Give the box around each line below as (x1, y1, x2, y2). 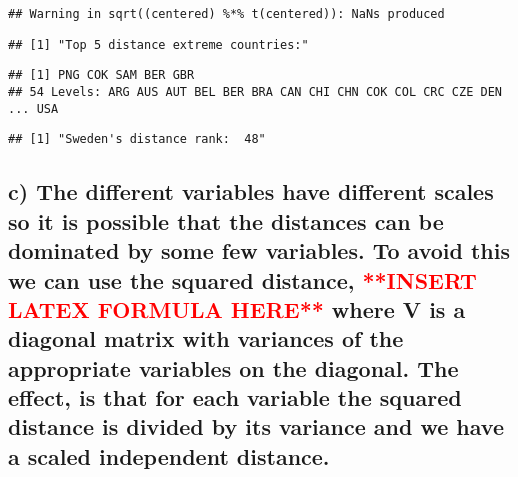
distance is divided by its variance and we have (8, 411, 504, 442)
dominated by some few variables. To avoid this (8, 235, 511, 266)
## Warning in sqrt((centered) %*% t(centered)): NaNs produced (8, 7, 445, 21)
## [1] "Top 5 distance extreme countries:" (8, 37, 309, 52)
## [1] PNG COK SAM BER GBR (8, 68, 195, 83)
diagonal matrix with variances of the (8, 323, 404, 354)
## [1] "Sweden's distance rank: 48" (8, 132, 266, 147)
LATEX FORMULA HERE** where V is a (8, 293, 466, 324)
